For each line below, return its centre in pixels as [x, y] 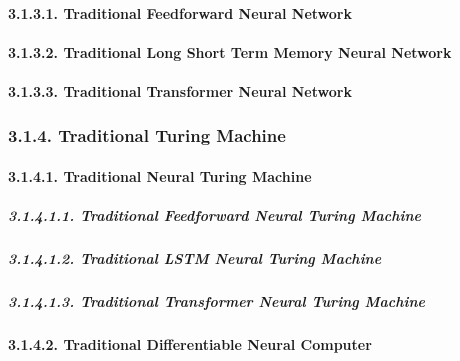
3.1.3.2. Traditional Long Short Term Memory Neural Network [230, 51]
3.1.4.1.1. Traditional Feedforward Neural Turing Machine [214, 215]
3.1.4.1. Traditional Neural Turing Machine [160, 176]
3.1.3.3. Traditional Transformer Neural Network [180, 90]
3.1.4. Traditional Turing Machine [147, 135]
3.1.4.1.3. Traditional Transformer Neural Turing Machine [217, 301]
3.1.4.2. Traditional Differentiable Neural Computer [190, 344]
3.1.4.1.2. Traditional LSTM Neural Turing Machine [195, 258]
